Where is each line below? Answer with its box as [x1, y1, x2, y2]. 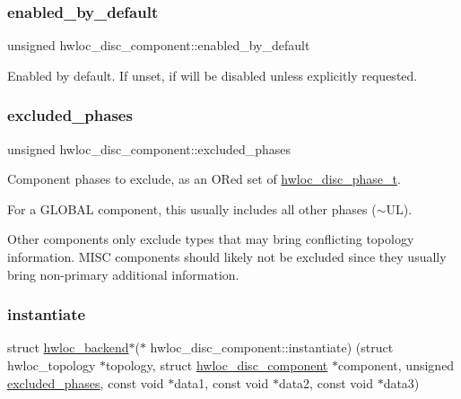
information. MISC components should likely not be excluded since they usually [7, 247, 447, 265]
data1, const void [174, 373, 269, 392]
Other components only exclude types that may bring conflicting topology [7, 230, 414, 248]
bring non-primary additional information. [7, 265, 239, 283]
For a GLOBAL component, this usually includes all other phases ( [7, 199, 377, 218]
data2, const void [278, 373, 373, 392]
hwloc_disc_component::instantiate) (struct [150, 338, 394, 357]
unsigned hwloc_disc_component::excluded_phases [7, 139, 291, 158]
